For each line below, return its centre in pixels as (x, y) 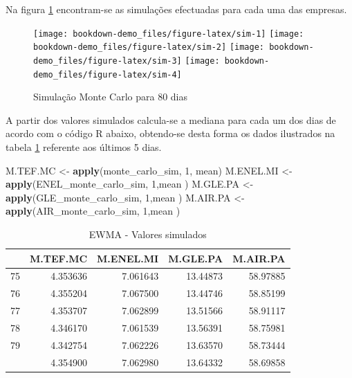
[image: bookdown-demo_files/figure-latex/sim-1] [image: (169, 34)
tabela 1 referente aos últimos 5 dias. (84, 147)
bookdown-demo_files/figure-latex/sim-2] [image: (149, 47)
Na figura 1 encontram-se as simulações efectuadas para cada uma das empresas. (176, 9)
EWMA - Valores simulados (148, 234)
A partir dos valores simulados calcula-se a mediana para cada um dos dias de (171, 119)
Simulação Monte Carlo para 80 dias (110, 97)
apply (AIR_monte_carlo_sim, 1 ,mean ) (93, 211)
